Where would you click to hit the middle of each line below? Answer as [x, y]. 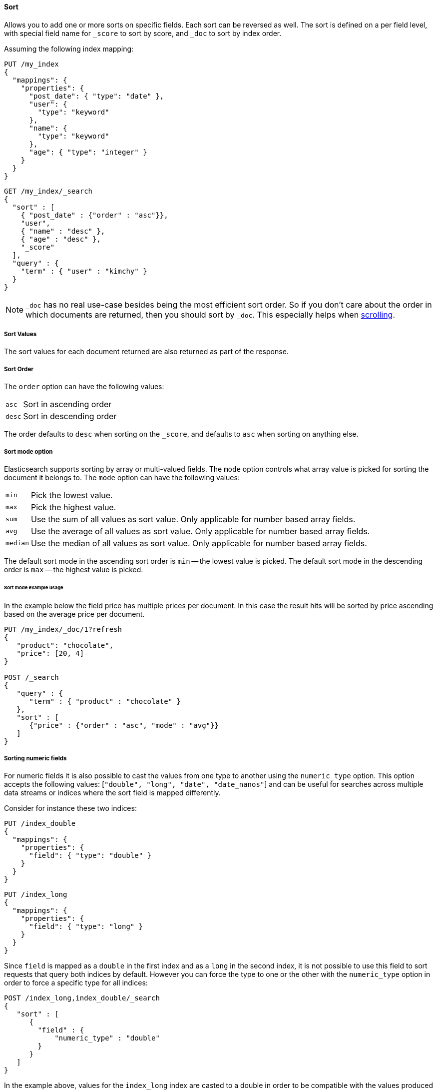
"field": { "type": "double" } [90, 856]
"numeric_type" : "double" [107, 1038]
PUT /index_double [40, 824]
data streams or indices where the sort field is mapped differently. [112, 793]
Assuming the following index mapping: [69, 49]
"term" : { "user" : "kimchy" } [84, 271]
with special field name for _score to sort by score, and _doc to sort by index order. [143, 33]
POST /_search [31, 677]
